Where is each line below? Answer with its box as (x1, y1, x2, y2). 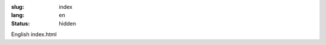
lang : (11, 12, 25, 19)
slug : (11, 4, 24, 10)
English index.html (11, 31, 57, 38)
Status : (11, 20, 30, 27)
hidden (59, 20, 77, 27)
